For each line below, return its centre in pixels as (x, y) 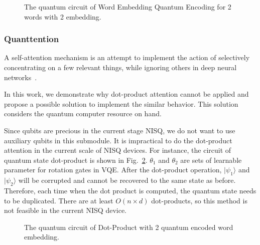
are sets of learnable (211, 160)
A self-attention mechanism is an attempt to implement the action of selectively (127, 57)
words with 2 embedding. (63, 16)
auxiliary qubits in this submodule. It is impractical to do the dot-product (118, 140)
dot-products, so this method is (199, 200)
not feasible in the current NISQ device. (65, 210)
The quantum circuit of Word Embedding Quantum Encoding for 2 (128, 7)
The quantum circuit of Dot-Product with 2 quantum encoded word (129, 227)
